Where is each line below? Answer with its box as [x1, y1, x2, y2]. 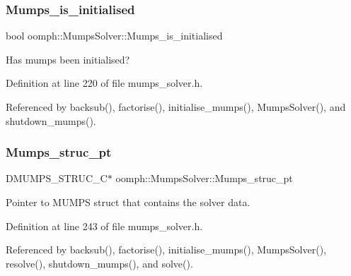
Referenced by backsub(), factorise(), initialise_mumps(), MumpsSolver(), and [6, 100, 346, 114]
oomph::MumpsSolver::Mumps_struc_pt [115, 171, 293, 186]
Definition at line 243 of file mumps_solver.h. [6, 218, 203, 233]
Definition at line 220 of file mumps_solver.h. [6, 76, 203, 90]
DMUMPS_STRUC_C [6, 171, 108, 186]
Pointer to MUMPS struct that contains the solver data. [6, 195, 251, 209]
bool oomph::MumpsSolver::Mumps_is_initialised [6, 28, 223, 43]
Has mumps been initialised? [6, 52, 130, 66]
